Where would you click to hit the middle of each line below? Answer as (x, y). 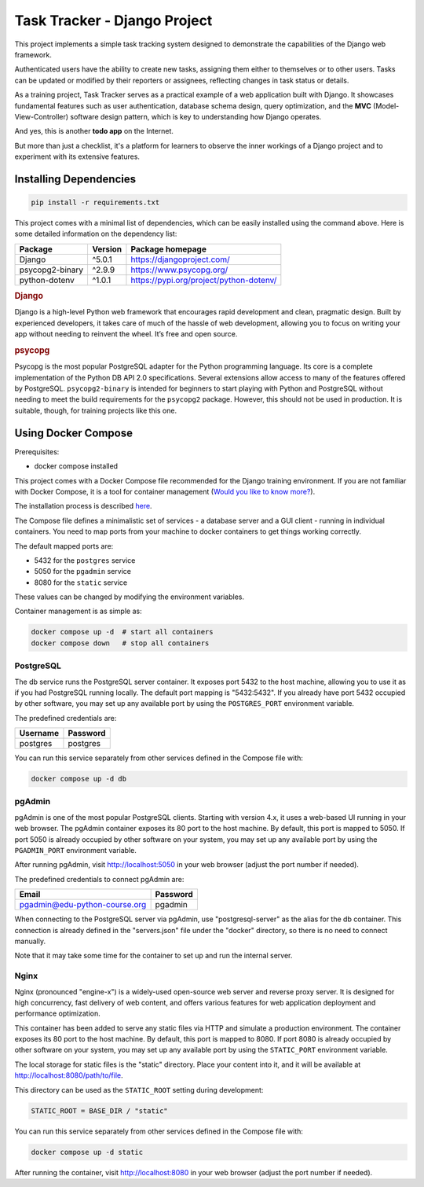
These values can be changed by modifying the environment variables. (130, 597)
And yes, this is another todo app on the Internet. (94, 131)
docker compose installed (76, 466)
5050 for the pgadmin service (82, 571)
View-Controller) (42, 116)
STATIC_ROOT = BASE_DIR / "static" (99, 1111)
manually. (30, 941)
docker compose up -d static (87, 1152)
